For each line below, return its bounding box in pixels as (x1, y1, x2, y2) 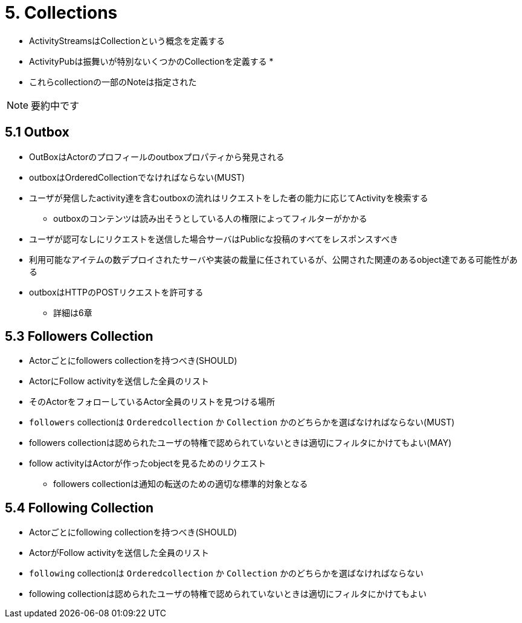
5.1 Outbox (5, 124, 69, 140)
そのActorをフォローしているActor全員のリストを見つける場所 (29, 396, 275, 407)
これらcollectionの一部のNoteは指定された (29, 76, 197, 87)
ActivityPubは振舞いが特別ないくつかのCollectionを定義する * (29, 56, 274, 66)
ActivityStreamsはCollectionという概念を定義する (29, 35, 225, 46)
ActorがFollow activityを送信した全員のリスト (29, 547, 209, 558)
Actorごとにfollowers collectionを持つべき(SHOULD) (29, 355, 237, 366)
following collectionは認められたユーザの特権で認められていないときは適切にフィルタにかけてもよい (29, 589, 427, 599)
